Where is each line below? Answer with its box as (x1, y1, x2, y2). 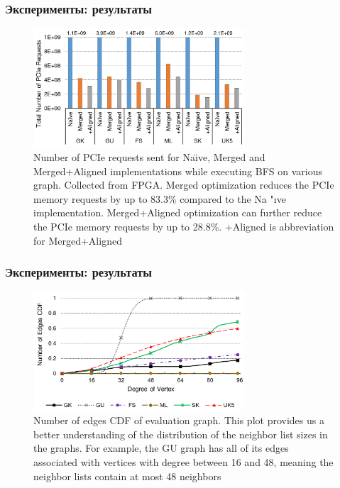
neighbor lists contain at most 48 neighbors (33, 468, 221, 483)
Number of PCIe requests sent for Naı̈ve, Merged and (33, 150, 265, 165)
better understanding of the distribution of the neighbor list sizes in (33, 426, 328, 441)
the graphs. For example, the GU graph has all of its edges (33, 440, 289, 455)
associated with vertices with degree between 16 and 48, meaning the (33, 455, 334, 470)
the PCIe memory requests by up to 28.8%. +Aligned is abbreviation (33, 219, 334, 234)
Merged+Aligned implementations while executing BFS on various (33, 163, 323, 178)
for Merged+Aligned (33, 233, 122, 248)
